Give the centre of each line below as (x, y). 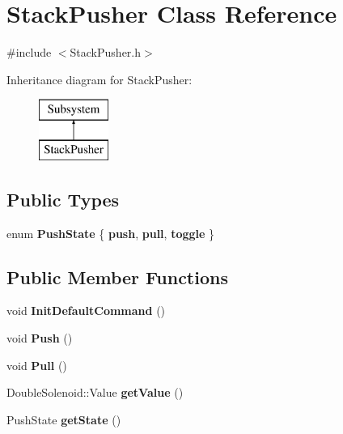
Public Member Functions (117, 277)
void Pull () (37, 365)
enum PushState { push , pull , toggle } (111, 233)
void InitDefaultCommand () (86, 311)
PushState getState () (64, 419)
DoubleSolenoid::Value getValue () (95, 392)
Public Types (63, 199)
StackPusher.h (106, 52)
